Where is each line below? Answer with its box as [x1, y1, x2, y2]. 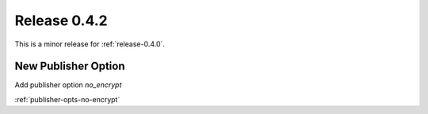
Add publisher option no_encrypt [14, 80, 122, 90]
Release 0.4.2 [14, 12, 108, 29]
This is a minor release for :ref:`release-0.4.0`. [14, 39, 166, 49]
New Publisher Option [14, 60, 125, 73]
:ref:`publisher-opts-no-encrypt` [14, 94, 120, 104]
